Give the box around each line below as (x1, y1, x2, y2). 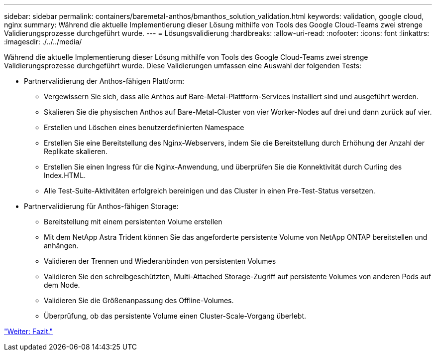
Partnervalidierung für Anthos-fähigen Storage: (24, 202, 179, 210)
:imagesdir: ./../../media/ (4, 37, 82, 46)
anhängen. (44, 241, 79, 250)
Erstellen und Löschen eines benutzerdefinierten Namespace (44, 123, 244, 132)
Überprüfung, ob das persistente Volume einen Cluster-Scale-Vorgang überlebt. (44, 312, 307, 320)
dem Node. (44, 281, 80, 289)
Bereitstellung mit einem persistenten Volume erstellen (44, 217, 222, 226)
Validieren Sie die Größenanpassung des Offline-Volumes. (44, 296, 234, 305)
